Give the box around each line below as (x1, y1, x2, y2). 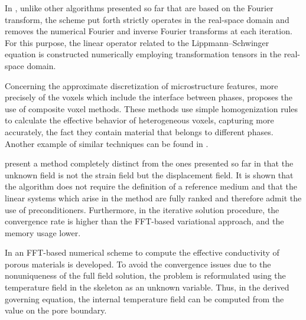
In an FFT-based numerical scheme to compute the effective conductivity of (5, 246, 279, 259)
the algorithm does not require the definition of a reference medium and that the (5, 180, 297, 192)
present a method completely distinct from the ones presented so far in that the (5, 157, 294, 169)
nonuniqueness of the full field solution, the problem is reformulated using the (5, 269, 286, 282)
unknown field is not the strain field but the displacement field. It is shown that (5, 168, 294, 181)
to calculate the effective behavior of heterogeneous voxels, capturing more (5, 114, 274, 126)
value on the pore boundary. (5, 304, 107, 316)
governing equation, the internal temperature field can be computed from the (5, 292, 284, 305)
